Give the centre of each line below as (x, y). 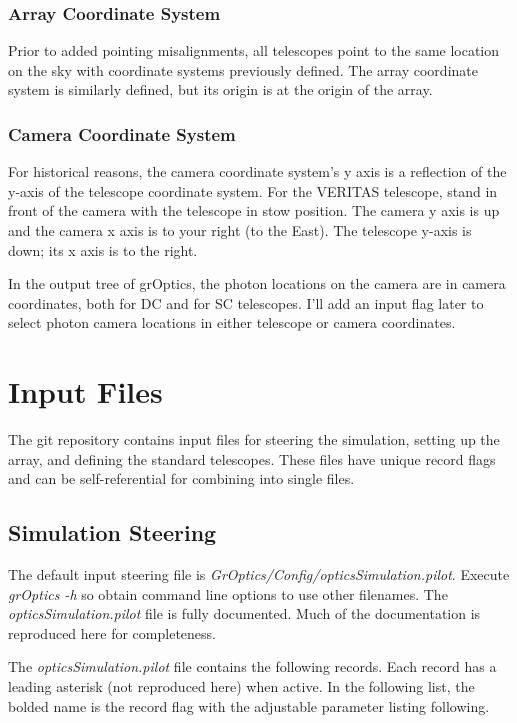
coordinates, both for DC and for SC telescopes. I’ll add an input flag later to (246, 302)
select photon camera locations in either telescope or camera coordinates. (232, 322)
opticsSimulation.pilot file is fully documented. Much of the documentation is (244, 613)
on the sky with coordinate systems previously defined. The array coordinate (243, 69)
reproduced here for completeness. (112, 632)
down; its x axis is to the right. (103, 249)
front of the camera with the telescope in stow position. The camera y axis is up (254, 210)
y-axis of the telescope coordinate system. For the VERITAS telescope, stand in (253, 190)
